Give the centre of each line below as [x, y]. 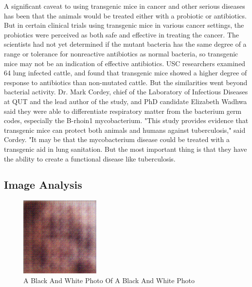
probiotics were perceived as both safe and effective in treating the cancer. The [121, 34]
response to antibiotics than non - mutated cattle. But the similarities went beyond [126, 82]
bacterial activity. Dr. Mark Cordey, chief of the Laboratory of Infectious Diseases [126, 92]
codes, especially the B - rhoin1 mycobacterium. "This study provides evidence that [126, 120]
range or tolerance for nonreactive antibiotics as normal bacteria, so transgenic [121, 53]
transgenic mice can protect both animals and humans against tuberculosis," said [125, 130]
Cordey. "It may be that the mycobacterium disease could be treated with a [117, 139]
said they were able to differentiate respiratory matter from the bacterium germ [123, 111]
